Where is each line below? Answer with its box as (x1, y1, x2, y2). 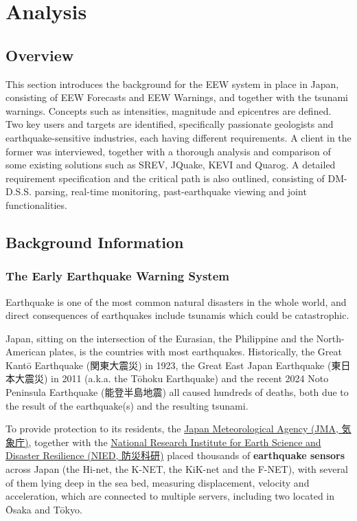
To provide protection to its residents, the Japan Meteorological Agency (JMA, (5, 421, 338, 436)
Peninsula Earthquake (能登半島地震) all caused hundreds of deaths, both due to (5, 385, 349, 399)
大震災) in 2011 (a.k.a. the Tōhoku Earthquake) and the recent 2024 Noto (14, 371, 329, 386)
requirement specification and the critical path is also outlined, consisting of (5, 170, 325, 185)
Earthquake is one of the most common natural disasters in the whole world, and (5, 294, 347, 309)
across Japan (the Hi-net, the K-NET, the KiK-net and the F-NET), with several (5, 462, 348, 476)
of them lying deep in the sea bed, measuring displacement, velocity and (5, 475, 310, 489)
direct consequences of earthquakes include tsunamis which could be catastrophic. (5, 308, 349, 322)
